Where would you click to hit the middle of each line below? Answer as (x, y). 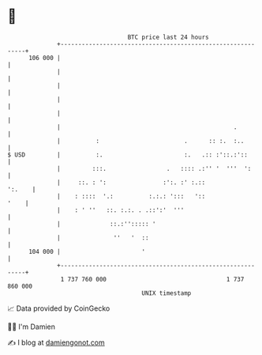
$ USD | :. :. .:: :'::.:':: (127, 155)
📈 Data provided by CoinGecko (59, 308)
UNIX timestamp (167, 293)
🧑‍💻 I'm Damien (32, 327)
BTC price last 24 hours (168, 37)
